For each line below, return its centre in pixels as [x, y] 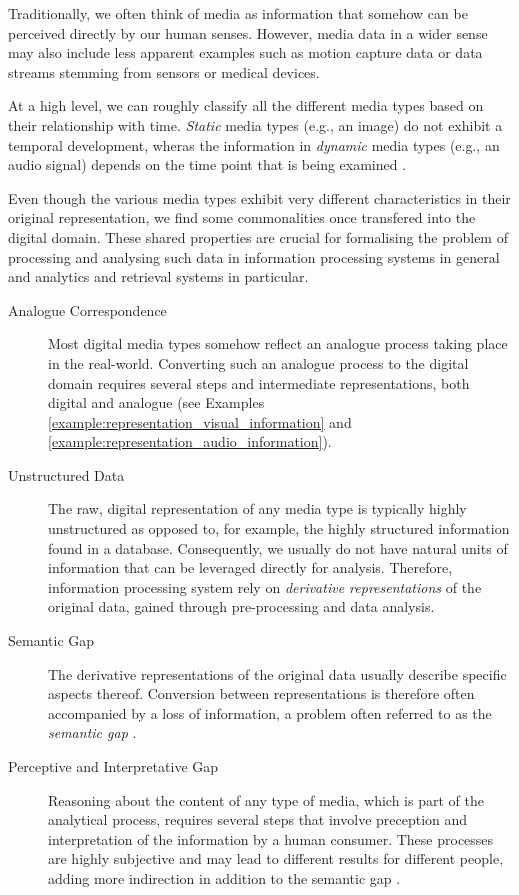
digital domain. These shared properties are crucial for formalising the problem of [258, 236]
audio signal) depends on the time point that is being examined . [207, 164]
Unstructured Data [66, 474]
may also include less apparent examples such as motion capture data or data [245, 52]
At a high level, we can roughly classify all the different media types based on [246, 105]
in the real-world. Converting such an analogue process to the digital [258, 362]
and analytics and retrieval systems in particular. [158, 276]
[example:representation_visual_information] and [200, 421]
